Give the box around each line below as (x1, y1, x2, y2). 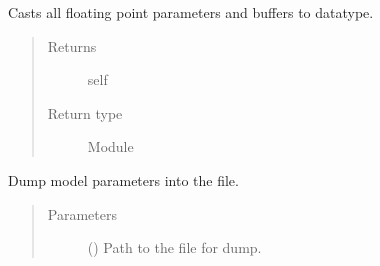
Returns (47, 35, 97, 56)
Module (87, 136, 134, 157)
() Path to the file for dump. (87, 237, 262, 258)
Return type (47, 102, 123, 123)
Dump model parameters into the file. (8, 169, 239, 190)
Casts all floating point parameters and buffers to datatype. (8, 2, 374, 22)
